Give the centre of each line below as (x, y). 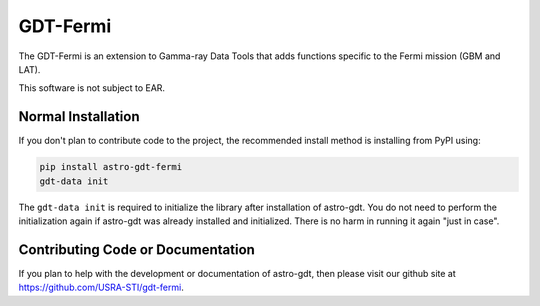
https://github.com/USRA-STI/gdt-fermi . (101, 287)
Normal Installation (79, 116)
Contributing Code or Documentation (136, 249)
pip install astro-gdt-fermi (111, 167)
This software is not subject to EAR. (91, 88)
